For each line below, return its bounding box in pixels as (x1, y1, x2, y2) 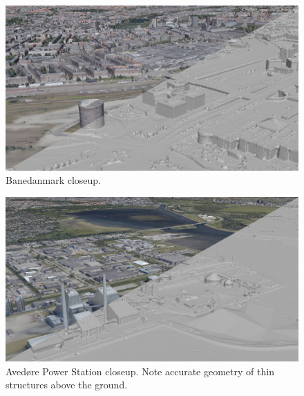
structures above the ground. (6, 377, 128, 392)
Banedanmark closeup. (6, 173, 101, 187)
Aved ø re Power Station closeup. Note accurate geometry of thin (6, 364, 274, 378)
